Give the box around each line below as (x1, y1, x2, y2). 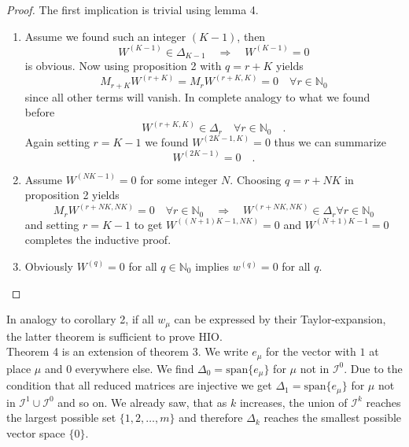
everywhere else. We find (75, 360, 194, 376)
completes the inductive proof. (24, 231, 171, 248)
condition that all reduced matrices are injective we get (6, 377, 272, 393)
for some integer (140, 171, 218, 187)
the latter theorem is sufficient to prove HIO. (6, 327, 223, 344)
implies (195, 257, 229, 274)
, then (237, 28, 266, 44)
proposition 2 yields (24, 187, 120, 203)
